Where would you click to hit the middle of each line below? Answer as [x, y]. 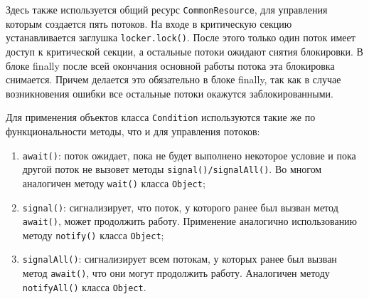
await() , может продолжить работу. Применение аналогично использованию [190, 221]
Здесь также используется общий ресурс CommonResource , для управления [167, 9]
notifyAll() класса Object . [84, 287]
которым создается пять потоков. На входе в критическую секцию [149, 23]
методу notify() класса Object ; [93, 235]
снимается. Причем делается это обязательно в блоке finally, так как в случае [173, 79]
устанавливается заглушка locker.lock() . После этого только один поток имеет [181, 37]
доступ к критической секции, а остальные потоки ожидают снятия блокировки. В [184, 51]
